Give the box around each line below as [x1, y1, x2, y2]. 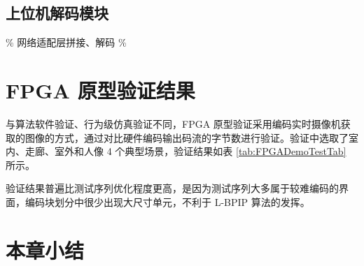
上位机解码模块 [6, 2, 108, 24]
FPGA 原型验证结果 [6, 75, 195, 104]
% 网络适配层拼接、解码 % [6, 35, 127, 50]
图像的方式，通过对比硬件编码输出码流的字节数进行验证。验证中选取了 [24, 130, 349, 145]
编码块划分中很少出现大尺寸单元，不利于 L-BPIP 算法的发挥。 [24, 194, 310, 209]
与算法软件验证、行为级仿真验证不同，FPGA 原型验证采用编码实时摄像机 [6, 116, 341, 131]
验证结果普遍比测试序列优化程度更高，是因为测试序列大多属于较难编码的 [6, 181, 339, 195]
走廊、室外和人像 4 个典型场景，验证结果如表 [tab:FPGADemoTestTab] [24, 144, 346, 158]
